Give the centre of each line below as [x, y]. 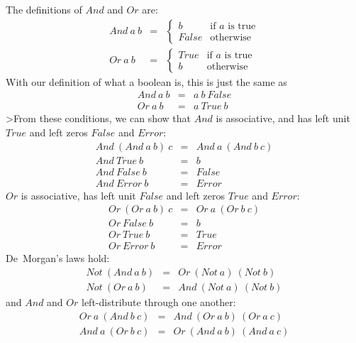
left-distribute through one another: [159, 302]
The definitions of [44, 9]
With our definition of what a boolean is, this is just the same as [146, 81]
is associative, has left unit [78, 195]
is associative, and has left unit [283, 118]
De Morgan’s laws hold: [58, 258]
